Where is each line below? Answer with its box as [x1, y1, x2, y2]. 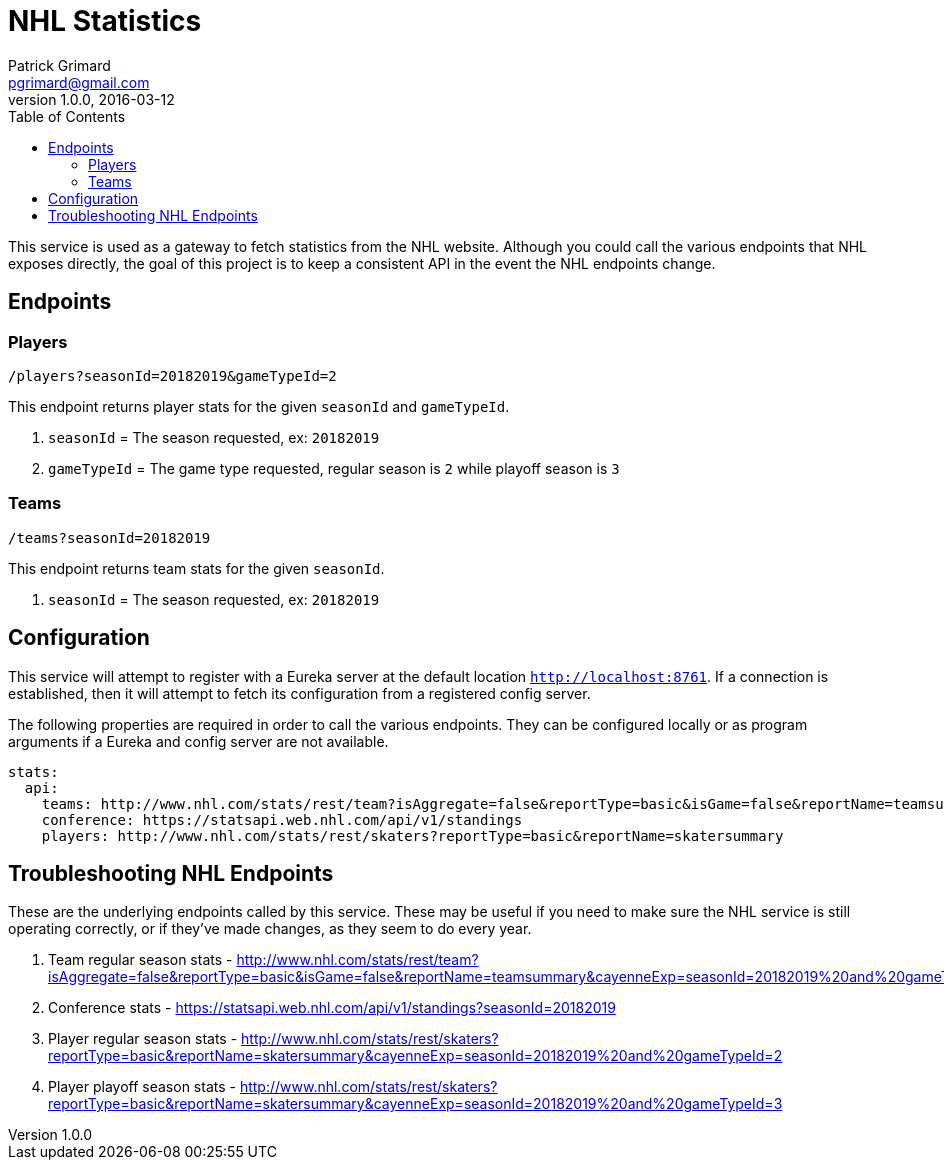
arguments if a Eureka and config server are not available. [8, 732, 389, 750]
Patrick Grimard [8, 56, 111, 74]
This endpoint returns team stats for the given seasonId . [8, 559, 385, 577]
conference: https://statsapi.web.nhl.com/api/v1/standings [41, 811, 523, 828]
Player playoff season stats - [48, 1078, 236, 1096]
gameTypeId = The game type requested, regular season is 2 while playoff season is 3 [48, 459, 620, 477]
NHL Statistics [8, 4, 202, 38]
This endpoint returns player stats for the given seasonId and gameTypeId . [8, 397, 510, 415]
